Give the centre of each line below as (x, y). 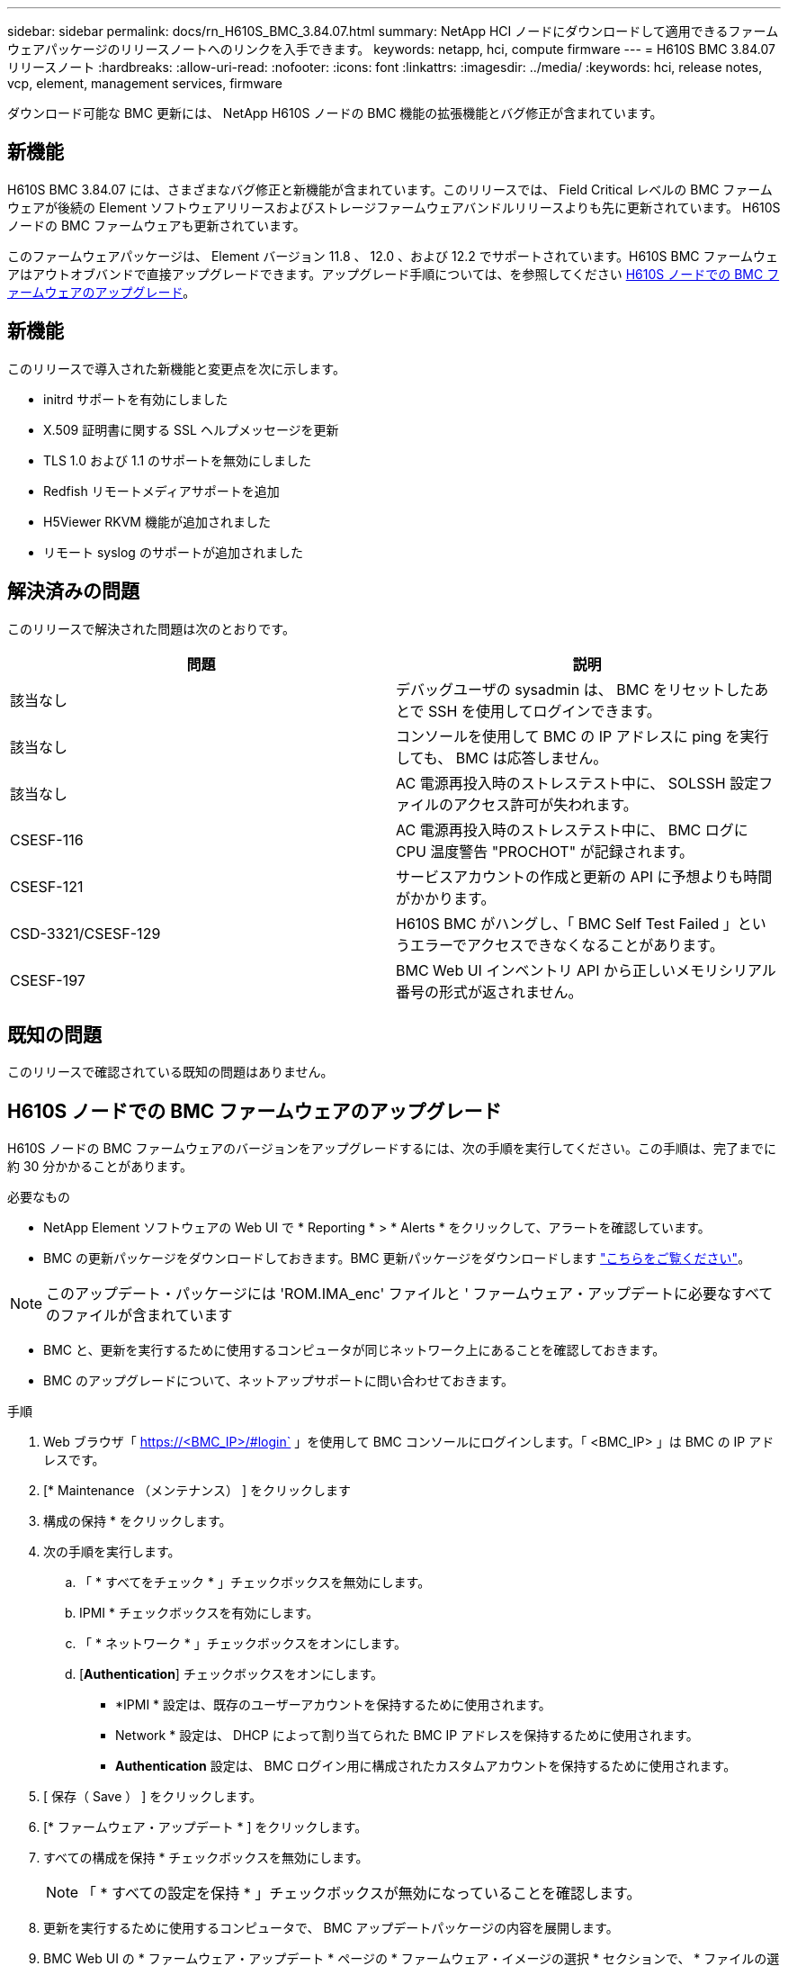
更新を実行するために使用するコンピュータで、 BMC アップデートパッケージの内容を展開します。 (331, 1928)
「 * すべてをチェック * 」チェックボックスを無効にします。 (255, 1583)
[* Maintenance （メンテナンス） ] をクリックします (197, 1491)
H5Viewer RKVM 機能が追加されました (157, 521)
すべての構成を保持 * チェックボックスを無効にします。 (206, 1858)
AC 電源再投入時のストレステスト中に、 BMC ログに (572, 830)
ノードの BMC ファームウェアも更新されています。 (157, 225)
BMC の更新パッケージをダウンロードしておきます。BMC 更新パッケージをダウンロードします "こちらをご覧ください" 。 (397, 1258)
